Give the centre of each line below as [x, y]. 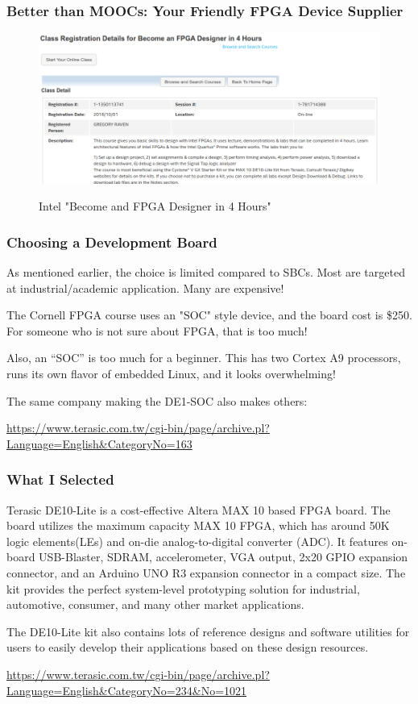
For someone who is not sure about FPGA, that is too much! [157, 330]
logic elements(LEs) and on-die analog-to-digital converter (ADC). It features [197, 541]
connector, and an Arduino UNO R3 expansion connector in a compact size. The [206, 572]
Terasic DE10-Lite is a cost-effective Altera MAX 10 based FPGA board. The [199, 509]
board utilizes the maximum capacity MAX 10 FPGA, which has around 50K [198, 525]
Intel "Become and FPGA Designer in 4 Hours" [155, 206]
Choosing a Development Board [112, 242]
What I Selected [60, 479]
